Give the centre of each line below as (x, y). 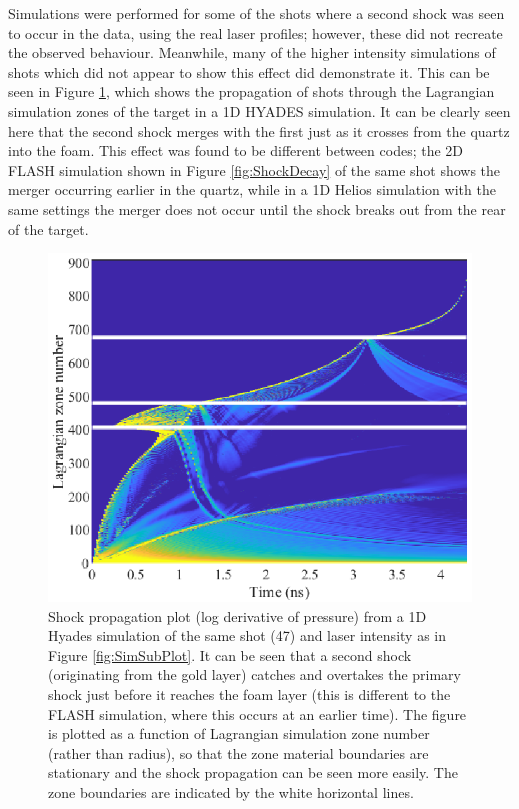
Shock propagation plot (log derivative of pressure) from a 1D (237, 615)
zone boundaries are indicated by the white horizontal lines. (231, 791)
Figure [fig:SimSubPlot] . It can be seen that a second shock (230, 654)
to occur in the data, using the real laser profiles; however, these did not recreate (255, 32)
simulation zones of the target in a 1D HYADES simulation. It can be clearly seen (259, 110)
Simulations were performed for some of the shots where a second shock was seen (256, 13)
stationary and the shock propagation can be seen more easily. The (253, 772)
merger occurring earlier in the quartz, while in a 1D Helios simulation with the (252, 189)
